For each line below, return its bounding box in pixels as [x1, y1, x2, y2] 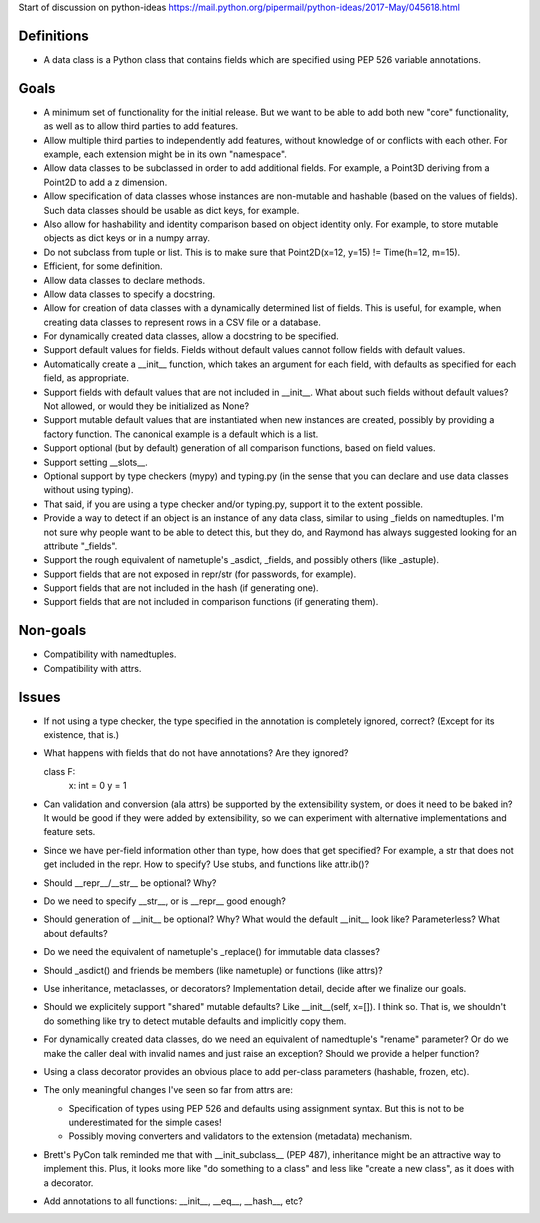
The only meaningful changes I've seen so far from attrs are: [43, 1084, 294, 1096]
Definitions [18, 27, 89, 44]
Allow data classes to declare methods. [43, 274, 205, 286]
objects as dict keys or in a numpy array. [43, 232, 210, 244]
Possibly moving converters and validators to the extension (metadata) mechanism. [68, 1130, 413, 1142]
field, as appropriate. [43, 372, 130, 384]
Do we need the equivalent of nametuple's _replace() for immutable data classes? [43, 946, 380, 958]
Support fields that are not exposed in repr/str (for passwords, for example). [43, 568, 357, 580]
